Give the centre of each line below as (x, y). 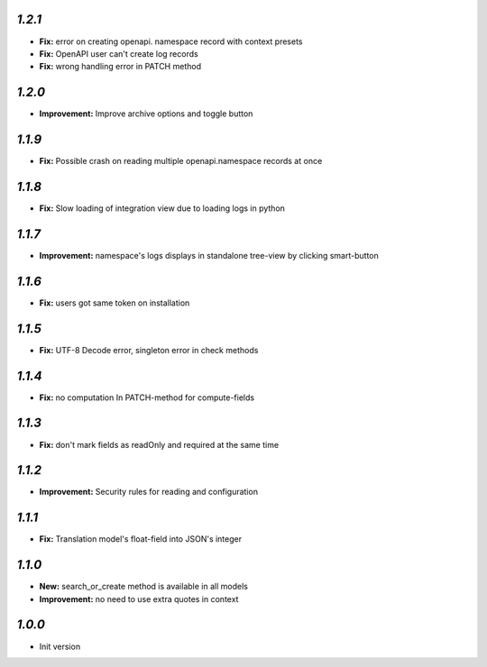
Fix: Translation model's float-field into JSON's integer (141, 539)
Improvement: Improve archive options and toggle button (146, 114)
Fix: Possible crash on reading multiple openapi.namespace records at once (181, 161)
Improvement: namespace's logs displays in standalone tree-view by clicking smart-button (209, 255)
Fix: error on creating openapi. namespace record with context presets (171, 41)
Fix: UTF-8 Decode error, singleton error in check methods (149, 350)
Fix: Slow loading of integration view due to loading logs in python (162, 208)
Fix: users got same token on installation (115, 303)
